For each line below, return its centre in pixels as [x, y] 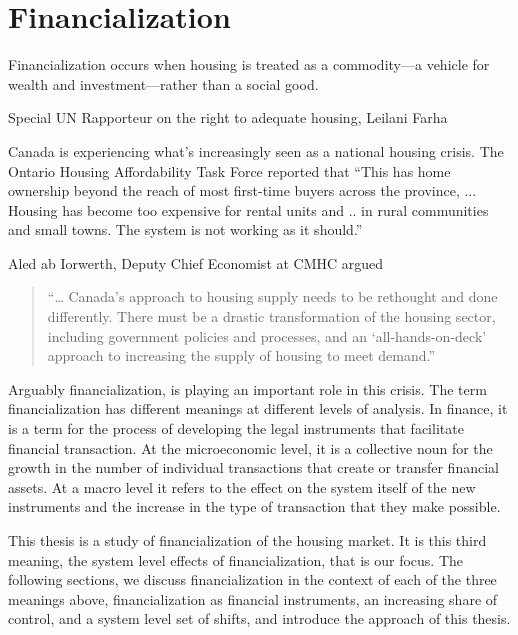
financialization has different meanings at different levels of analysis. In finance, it [258, 408]
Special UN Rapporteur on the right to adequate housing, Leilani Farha [228, 117]
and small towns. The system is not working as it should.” [185, 229]
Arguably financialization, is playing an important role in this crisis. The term [247, 388]
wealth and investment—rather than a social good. [163, 83]
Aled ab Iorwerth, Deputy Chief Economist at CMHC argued [196, 262]
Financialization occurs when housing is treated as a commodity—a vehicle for [249, 64]
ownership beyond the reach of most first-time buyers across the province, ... [242, 190]
